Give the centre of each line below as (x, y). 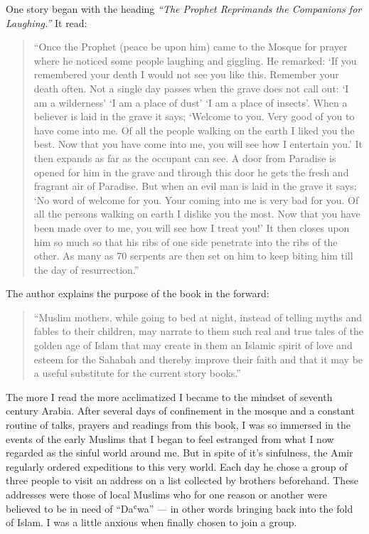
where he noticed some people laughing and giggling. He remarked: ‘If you (195, 60)
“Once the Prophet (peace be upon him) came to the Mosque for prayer (191, 47)
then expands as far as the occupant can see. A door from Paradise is (185, 157)
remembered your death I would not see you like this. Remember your (186, 74)
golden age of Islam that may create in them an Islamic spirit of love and (193, 345)
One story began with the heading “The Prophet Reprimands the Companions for (184, 9)
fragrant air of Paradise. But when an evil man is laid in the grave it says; (195, 186)
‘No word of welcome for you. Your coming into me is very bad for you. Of (196, 199)
